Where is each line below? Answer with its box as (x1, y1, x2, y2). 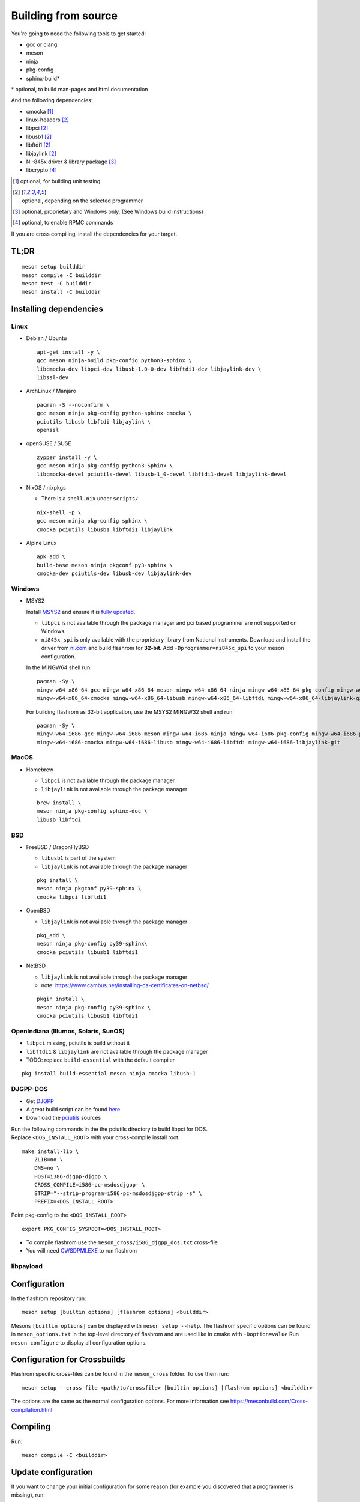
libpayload (11, 1262, 43, 1271)
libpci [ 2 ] (26, 124, 49, 132)
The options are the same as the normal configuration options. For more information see (11, 1397, 229, 1405)
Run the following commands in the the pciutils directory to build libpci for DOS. (11, 1125, 208, 1133)
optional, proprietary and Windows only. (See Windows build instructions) (21, 208, 204, 215)
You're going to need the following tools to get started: (11, 30, 146, 37)
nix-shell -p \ (37, 509, 82, 516)
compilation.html (11, 1406, 53, 1413)
